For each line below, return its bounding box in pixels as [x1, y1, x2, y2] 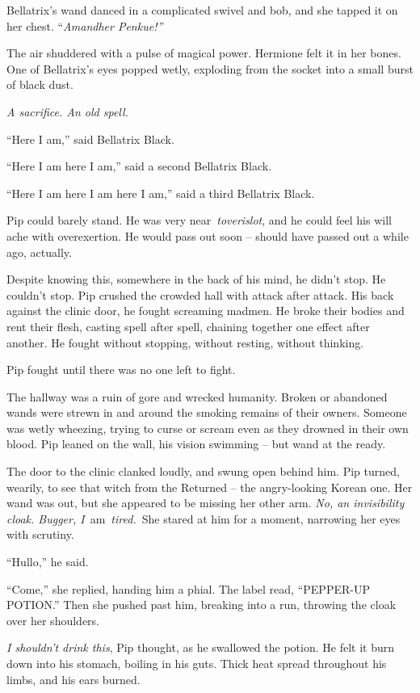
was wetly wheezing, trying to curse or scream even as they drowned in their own [6, 419, 409, 436]
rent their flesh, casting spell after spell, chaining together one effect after [6, 317, 370, 334]
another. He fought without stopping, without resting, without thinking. [6, 334, 364, 351]
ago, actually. [6, 243, 72, 260]
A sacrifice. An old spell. [6, 103, 128, 120]
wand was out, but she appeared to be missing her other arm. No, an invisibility [6, 494, 405, 511]
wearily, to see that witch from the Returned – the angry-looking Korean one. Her [6, 478, 413, 495]
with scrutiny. [6, 526, 74, 543]
